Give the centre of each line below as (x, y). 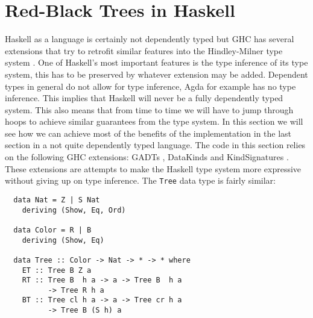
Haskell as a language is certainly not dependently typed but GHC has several (150, 39)
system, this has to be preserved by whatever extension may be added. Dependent (156, 74)
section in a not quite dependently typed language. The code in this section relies (155, 145)
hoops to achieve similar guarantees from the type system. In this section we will (154, 121)
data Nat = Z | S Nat (57, 200)
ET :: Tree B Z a (57, 270)
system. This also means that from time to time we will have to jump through (149, 109)
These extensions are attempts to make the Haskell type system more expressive (153, 168)
